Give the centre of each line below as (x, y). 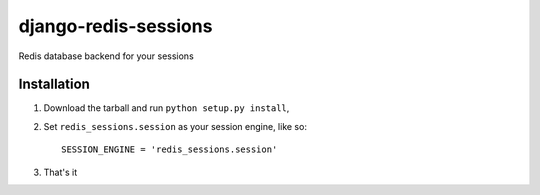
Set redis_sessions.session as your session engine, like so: (175, 126)
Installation (54, 84)
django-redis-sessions (115, 26)
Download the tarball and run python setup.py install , (166, 108)
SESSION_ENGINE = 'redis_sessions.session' (169, 149)
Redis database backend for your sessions (106, 56)
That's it (60, 172)
